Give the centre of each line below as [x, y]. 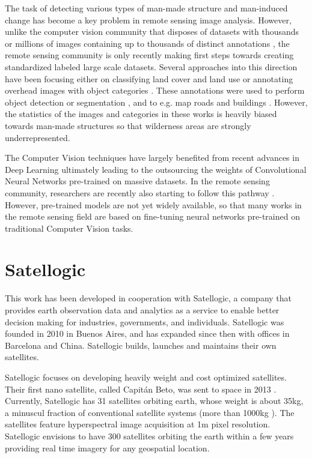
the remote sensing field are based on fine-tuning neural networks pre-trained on [152, 216]
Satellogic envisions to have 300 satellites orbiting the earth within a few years [149, 435]
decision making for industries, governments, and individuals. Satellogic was [145, 321]
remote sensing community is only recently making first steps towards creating [149, 55]
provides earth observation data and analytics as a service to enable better [142, 310]
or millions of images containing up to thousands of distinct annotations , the [147, 43]
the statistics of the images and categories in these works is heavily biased [141, 114]
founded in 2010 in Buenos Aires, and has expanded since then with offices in [147, 333]
